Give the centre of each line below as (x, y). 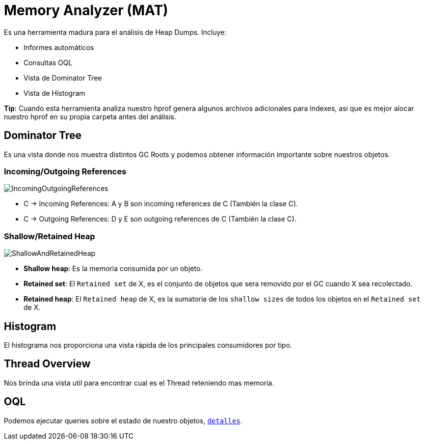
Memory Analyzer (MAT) (86, 10)
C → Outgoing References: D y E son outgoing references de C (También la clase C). (160, 219)
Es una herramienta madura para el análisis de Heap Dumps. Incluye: (115, 32)
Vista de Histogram (54, 93)
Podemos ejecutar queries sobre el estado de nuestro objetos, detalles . (123, 420)
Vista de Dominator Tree (63, 78)
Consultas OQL (48, 62)
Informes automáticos (59, 47)
